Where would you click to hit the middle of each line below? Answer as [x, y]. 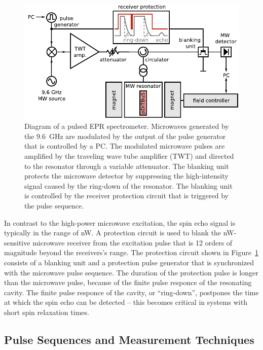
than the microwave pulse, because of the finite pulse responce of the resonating [128, 282]
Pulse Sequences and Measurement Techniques [129, 339]
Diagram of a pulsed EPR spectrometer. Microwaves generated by [127, 126]
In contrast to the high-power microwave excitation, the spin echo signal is [120, 222]
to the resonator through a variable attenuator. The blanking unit [127, 166]
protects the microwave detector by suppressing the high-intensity [126, 176]
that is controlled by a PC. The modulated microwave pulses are [125, 146]
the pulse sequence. [54, 206]
